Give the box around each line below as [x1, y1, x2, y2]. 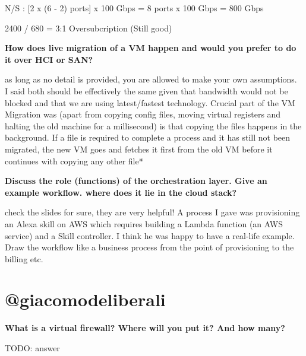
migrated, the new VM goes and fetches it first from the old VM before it [5, 142, 273, 155]
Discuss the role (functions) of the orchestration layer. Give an [5, 174, 267, 187]
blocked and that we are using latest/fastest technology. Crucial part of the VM [5, 96, 295, 109]
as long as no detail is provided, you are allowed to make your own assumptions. [5, 73, 297, 85]
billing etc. [5, 252, 43, 265]
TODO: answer [5, 342, 60, 354]
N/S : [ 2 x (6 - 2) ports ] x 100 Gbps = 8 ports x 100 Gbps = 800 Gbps [5, 2, 264, 14]
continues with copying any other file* [5, 154, 143, 167]
